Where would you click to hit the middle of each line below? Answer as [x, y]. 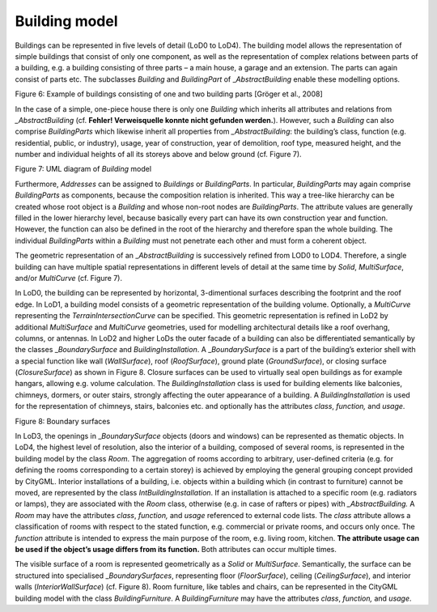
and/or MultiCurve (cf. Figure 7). [69, 278]
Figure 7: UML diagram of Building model [83, 169]
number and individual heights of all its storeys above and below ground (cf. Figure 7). [159, 155]
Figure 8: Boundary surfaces [63, 421]
